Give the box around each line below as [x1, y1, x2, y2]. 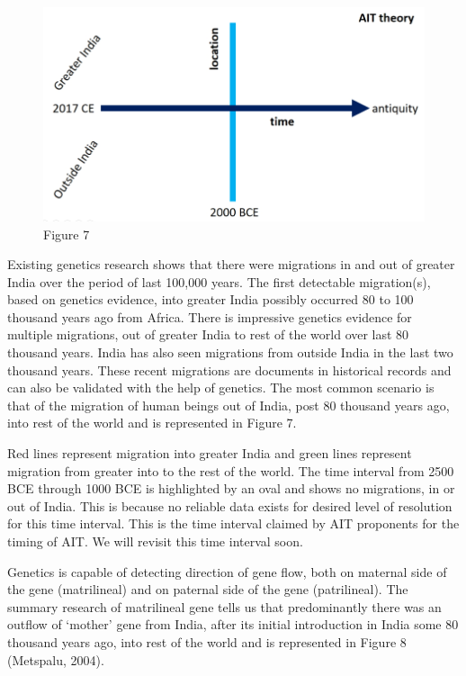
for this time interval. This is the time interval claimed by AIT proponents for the [7, 514, 460, 533]
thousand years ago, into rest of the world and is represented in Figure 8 [7, 632, 407, 651]
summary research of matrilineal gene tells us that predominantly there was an [7, 597, 442, 616]
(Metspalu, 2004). [7, 650, 104, 669]
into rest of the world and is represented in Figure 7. [7, 413, 297, 432]
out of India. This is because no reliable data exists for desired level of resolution [7, 496, 453, 515]
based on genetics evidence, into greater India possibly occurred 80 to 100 [7, 290, 414, 309]
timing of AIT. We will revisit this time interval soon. [7, 532, 303, 550]
